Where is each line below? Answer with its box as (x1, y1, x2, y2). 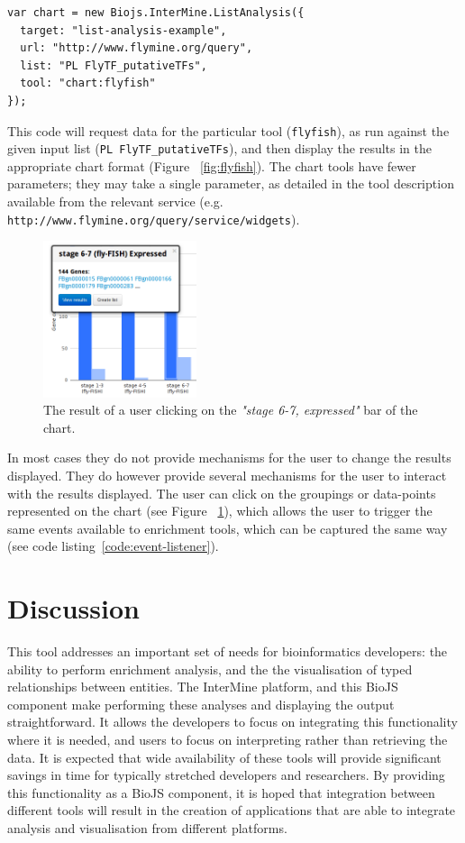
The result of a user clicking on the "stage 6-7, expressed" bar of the (43, 400, 418, 419)
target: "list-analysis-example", (20, 23, 227, 37)
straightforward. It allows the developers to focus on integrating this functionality (7, 712, 458, 731)
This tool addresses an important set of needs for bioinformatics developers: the (7, 642, 448, 661)
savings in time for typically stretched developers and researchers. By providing (7, 765, 445, 784)
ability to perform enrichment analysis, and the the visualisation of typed (7, 659, 413, 678)
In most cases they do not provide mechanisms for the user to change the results (7, 448, 451, 467)
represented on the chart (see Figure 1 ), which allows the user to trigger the (7, 501, 433, 520)
